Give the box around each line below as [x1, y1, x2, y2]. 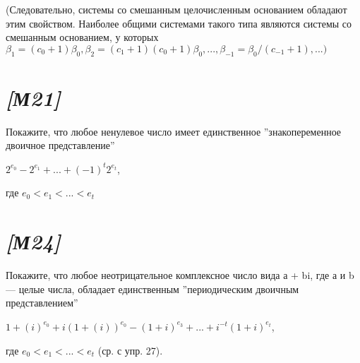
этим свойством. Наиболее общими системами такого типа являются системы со [6, 16, 352, 30]
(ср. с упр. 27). [97, 343, 163, 357]
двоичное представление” [6, 138, 115, 153]
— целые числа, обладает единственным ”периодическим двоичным [6, 281, 299, 296]
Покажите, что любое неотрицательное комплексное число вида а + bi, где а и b [6, 268, 354, 282]
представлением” [6, 295, 78, 310]
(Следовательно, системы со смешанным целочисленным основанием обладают [6, 2, 347, 16]
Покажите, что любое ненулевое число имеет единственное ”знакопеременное [6, 124, 342, 138]
